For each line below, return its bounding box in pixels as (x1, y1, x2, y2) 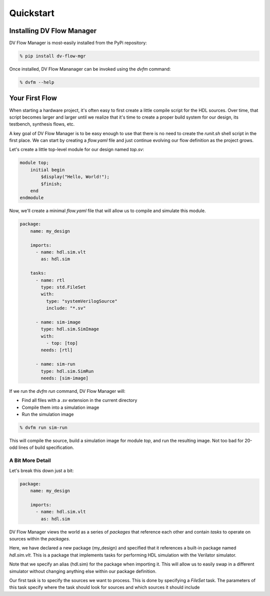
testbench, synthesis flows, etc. (9, 121, 75, 127)
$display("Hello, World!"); (40, 174, 110, 180)
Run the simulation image (21, 411, 74, 417)
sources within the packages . (9, 535, 70, 541)
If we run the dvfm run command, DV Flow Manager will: (9, 388, 126, 394)
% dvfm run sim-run (19, 425, 67, 430)
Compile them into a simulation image (21, 404, 99, 410)
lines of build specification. (18, 444, 74, 450)
